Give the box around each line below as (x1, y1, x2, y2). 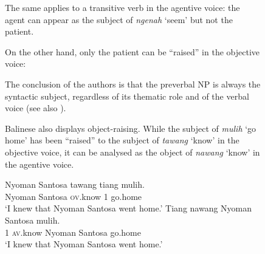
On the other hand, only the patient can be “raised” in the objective (5, 45, 260, 58)
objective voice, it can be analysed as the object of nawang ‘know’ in (5, 145, 260, 158)
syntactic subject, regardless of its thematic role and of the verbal (5, 89, 249, 102)
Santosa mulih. (5, 213, 60, 226)
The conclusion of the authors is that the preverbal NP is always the (5, 77, 261, 90)
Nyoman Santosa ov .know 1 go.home (5, 190, 142, 202)
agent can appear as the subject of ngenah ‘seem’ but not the (5, 13, 233, 26)
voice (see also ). (5, 101, 66, 114)
